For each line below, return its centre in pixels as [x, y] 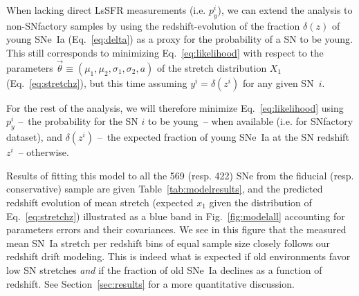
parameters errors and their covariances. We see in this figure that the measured [176, 229]
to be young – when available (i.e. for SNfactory [251, 121]
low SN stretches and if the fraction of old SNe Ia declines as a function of [164, 269]
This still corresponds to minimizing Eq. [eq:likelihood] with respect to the [165, 52]
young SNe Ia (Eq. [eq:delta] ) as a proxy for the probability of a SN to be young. [179, 39]
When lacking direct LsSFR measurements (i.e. [106, 10]
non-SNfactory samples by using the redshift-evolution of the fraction [153, 25]
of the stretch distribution [212, 67]
